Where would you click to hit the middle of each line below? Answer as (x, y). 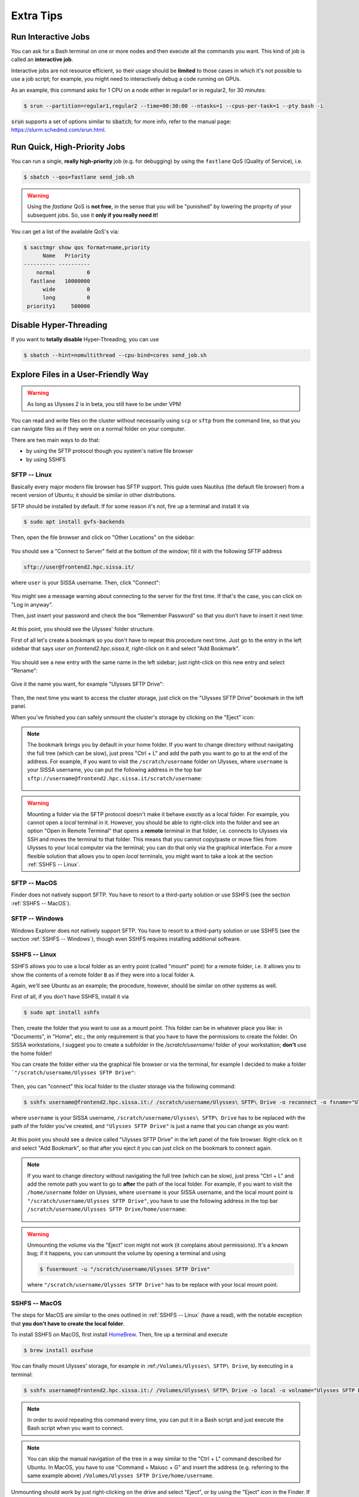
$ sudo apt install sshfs (62, 1013)
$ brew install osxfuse (59, 1351)
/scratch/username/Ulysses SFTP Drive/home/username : (107, 1209)
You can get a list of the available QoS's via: (65, 232)
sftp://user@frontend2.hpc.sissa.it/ (79, 567)
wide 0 (66, 289)
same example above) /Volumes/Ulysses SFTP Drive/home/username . (121, 1475)
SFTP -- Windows (37, 919)
